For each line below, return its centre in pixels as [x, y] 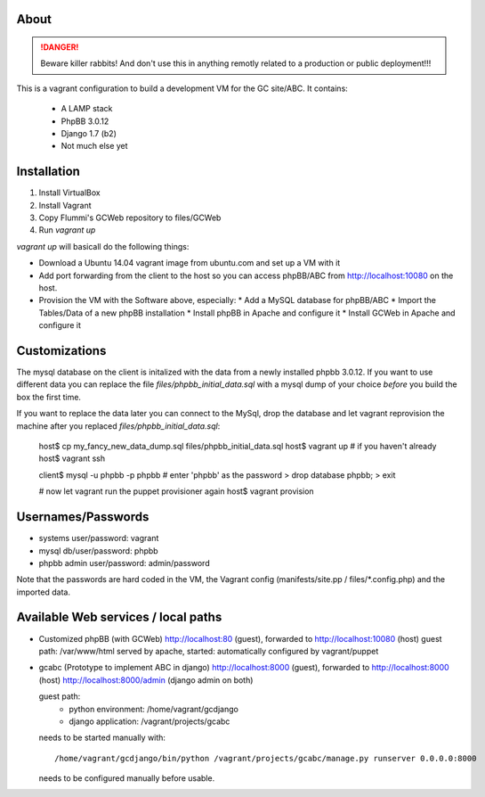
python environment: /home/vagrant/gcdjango [154, 709]
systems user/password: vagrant [99, 538]
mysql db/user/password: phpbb [99, 551]
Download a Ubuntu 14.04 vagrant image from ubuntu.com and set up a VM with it [190, 263]
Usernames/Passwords [83, 517]
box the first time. [49, 397]
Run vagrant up [67, 230]
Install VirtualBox [70, 193]
